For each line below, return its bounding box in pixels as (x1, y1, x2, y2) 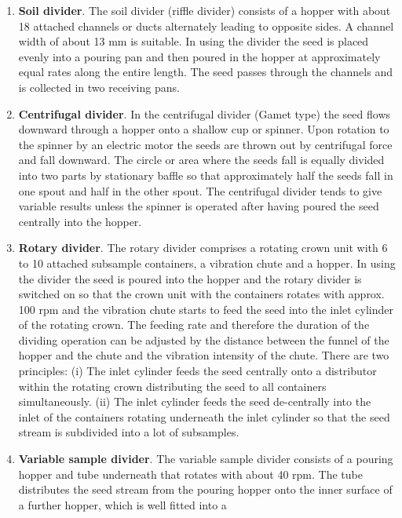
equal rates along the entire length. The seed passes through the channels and (18, 64, 393, 80)
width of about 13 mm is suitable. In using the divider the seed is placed (18, 33, 369, 49)
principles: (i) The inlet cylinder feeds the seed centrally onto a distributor (18, 363, 377, 379)
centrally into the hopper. (18, 213, 142, 229)
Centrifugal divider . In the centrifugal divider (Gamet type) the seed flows (18, 105, 391, 122)
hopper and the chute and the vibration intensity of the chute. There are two (18, 347, 389, 363)
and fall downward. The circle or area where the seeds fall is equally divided (18, 151, 385, 168)
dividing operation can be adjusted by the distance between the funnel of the (18, 331, 389, 348)
